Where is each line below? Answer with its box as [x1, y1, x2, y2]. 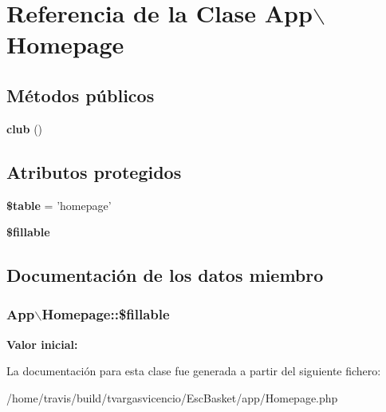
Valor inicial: [6, 335, 78, 352]
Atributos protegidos [6, 159, 182, 184]
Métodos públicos [6, 82, 155, 107]
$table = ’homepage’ [6, 196, 112, 213]
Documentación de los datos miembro [6, 263, 324, 287]
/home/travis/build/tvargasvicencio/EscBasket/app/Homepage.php [6, 389, 338, 406]
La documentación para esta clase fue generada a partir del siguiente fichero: [6, 362, 381, 379]
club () [6, 120, 43, 137]
